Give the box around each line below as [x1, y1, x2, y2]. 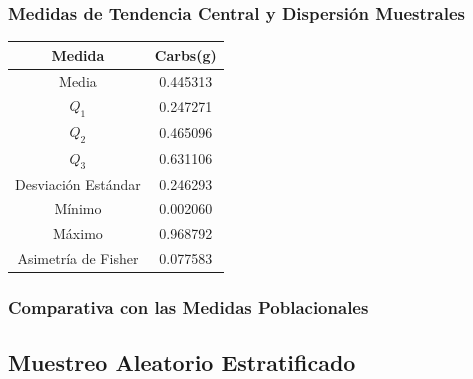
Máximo [53, 223, 103, 244]
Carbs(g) [154, 44, 217, 65]
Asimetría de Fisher [17, 248, 139, 269]
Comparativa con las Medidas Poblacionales [8, 295, 369, 320]
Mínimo [54, 198, 102, 219]
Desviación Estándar [15, 173, 141, 194]
